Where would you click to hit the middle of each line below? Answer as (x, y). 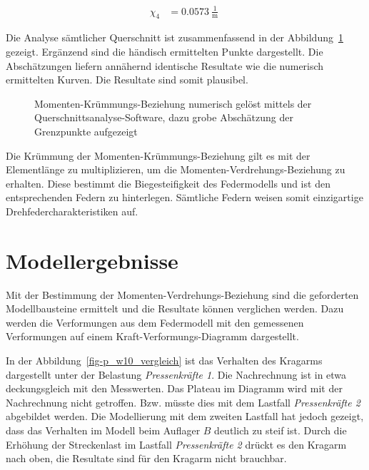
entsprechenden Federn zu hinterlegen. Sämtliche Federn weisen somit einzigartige (184, 197)
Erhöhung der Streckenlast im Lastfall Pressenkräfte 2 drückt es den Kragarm (176, 444)
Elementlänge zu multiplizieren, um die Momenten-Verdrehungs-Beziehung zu (176, 169)
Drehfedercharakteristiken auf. (72, 211)
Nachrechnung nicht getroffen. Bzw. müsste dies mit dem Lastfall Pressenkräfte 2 (183, 402)
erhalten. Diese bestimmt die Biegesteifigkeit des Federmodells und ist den (168, 183)
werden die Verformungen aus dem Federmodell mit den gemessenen (155, 322)
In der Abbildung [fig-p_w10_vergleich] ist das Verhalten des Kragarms (164, 360)
